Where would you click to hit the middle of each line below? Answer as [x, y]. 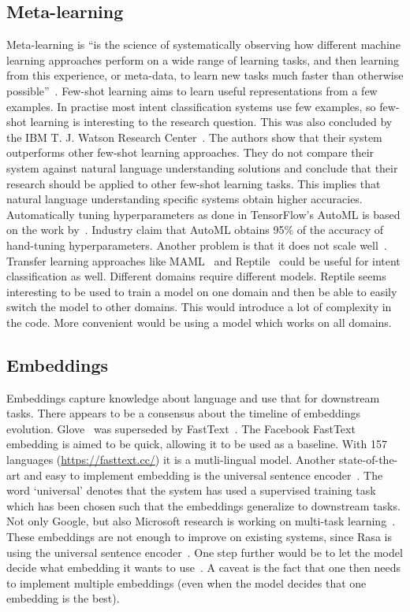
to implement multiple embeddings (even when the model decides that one [186, 582]
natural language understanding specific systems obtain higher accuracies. [184, 199]
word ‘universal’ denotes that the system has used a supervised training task [191, 490]
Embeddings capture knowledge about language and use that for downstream [193, 397]
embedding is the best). [63, 598]
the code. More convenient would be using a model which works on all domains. [199, 322]
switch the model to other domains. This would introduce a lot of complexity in [199, 307]
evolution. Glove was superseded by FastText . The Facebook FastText [181, 428]
